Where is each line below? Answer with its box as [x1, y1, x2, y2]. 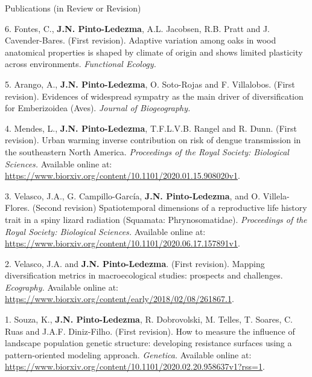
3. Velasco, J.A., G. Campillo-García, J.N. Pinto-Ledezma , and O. [5, 189, 261, 202]
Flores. [5, 201, 30, 214]
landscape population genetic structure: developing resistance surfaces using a [5, 337, 292, 349]
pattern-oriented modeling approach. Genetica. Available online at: [5, 348, 252, 361]
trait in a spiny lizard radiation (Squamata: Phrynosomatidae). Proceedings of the [5, 213, 307, 225]
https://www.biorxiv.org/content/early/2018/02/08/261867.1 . [5, 292, 234, 305]
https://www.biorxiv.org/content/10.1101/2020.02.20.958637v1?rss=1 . [5, 360, 265, 373]
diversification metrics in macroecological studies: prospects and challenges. [5, 269, 283, 282]
